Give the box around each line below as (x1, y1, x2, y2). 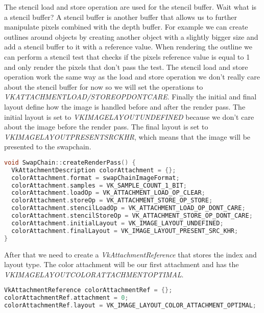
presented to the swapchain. (4, 141, 91, 152)
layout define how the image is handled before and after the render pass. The (4, 101, 246, 112)
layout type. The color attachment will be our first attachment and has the (4, 259, 239, 270)
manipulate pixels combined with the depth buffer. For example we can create (4, 21, 248, 32)
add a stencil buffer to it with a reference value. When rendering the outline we (4, 41, 252, 52)
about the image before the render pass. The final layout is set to (4, 121, 208, 132)
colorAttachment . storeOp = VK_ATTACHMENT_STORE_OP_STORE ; (11, 197, 213, 204)
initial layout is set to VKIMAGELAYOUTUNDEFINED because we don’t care (4, 111, 254, 122)
